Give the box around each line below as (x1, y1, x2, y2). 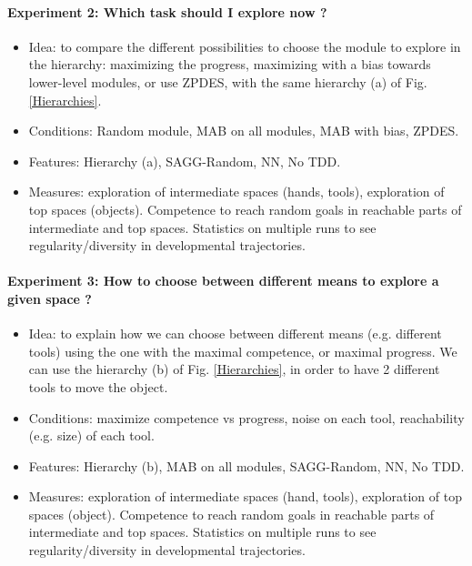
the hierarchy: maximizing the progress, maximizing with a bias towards (28, 55, 431, 74)
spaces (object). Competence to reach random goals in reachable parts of (28, 504, 435, 523)
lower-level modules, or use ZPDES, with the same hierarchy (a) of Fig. (28, 72, 427, 91)
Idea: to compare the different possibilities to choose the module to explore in (28, 36, 461, 56)
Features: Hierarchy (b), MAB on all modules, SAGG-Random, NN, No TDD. (28, 456, 465, 475)
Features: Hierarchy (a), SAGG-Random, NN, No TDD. (28, 151, 341, 170)
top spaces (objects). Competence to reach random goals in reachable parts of (28, 199, 462, 218)
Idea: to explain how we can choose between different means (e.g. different (28, 324, 442, 343)
